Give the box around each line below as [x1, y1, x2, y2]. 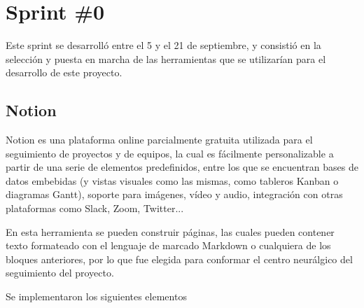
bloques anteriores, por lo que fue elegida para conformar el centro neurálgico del [6, 251, 353, 266]
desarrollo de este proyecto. [6, 65, 122, 80]
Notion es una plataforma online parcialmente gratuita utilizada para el [6, 132, 313, 147]
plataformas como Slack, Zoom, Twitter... [6, 201, 184, 216]
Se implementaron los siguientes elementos [6, 289, 187, 304]
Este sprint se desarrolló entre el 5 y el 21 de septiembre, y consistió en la [6, 38, 321, 52]
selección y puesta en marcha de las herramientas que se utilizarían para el [6, 51, 326, 66]
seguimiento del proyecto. [6, 265, 114, 280]
